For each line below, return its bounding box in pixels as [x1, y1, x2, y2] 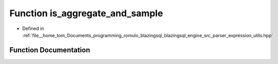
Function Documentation [9, 46, 90, 54]
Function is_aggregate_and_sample [9, 8, 164, 19]
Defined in [22, 25, 44, 31]
